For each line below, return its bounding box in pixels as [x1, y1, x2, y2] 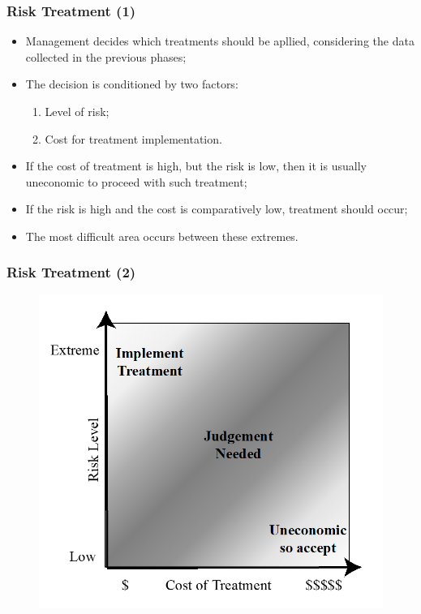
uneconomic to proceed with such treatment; [25, 173, 247, 190]
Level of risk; [45, 103, 110, 119]
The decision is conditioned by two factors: [25, 75, 238, 92]
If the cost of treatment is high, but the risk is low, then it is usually [25, 157, 367, 174]
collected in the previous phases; [25, 48, 187, 65]
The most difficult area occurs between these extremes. [25, 227, 299, 244]
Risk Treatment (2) [6, 262, 136, 282]
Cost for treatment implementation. [45, 130, 222, 147]
